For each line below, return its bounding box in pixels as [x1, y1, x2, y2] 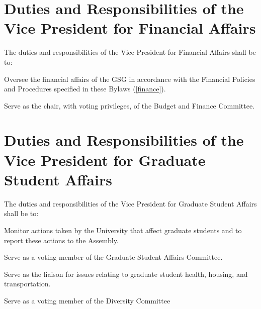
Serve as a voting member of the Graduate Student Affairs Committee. [4, 252, 223, 262]
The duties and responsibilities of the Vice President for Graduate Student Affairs [4, 198, 257, 209]
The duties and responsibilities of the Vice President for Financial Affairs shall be [4, 47, 256, 57]
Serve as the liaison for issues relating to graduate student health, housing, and [4, 268, 248, 279]
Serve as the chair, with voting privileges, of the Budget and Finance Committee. [4, 100, 255, 111]
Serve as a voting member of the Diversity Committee [4, 295, 170, 305]
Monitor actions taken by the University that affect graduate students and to [4, 225, 242, 235]
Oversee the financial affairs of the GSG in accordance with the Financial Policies [4, 73, 255, 84]
